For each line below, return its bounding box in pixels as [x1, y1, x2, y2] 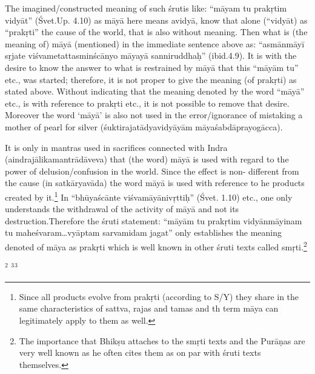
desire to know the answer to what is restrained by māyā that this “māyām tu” [5, 61, 299, 73]
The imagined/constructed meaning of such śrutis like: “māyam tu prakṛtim [5, 2, 287, 14]
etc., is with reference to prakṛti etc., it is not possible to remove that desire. [5, 96, 290, 109]
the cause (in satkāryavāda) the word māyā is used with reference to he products [5, 176, 305, 189]
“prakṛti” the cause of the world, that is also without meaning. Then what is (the [5, 25, 308, 38]
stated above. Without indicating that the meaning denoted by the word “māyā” [5, 85, 305, 98]
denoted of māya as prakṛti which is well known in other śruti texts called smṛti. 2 [5, 238, 307, 253]
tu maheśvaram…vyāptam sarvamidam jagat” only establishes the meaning [5, 226, 282, 239]
